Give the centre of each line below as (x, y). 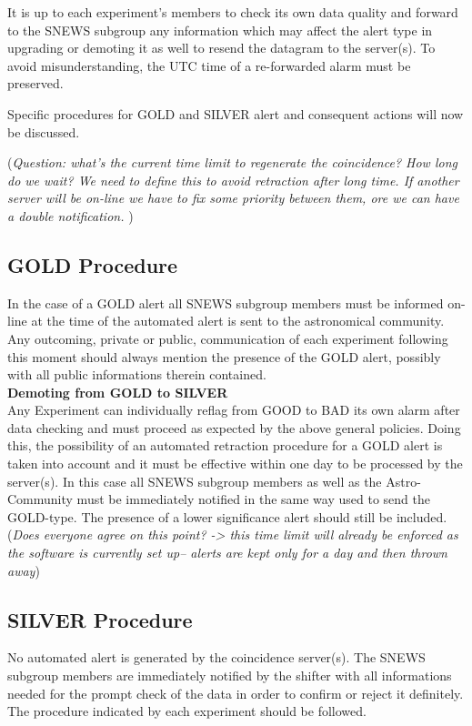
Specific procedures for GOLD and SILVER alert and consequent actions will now (236, 113)
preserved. (35, 83)
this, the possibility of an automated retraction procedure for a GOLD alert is (225, 445)
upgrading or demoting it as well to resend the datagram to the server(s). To (221, 48)
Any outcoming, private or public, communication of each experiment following (228, 338)
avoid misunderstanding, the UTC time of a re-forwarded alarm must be (209, 65)
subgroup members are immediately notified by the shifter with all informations (230, 676)
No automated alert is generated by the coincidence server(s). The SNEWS (216, 657)
